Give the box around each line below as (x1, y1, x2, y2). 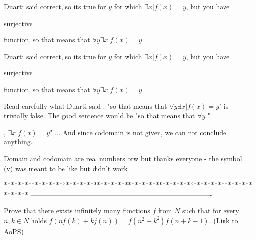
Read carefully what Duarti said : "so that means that (4, 101, 167, 111)
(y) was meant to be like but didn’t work (4, 163, 128, 173)
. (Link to (209, 215, 238, 225)
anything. (4, 137, 32, 147)
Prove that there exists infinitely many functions (4, 206, 150, 216)
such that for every (182, 206, 239, 216)
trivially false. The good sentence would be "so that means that (4, 110, 195, 121)
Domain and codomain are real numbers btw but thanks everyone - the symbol (4, 153, 242, 163)
